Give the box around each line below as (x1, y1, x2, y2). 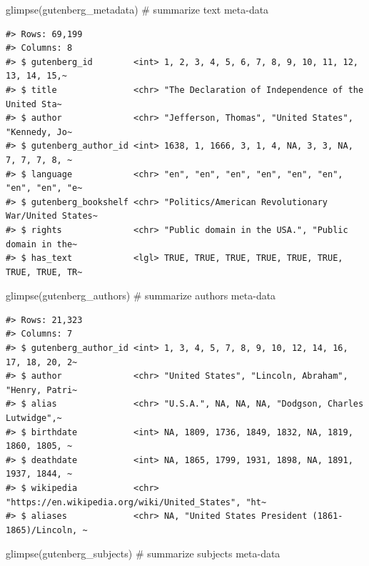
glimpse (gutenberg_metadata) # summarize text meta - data (6, 2, 269, 16)
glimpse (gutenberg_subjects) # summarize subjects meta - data (6, 546, 280, 561)
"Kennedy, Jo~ (6, 126, 73, 137)
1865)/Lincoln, (6, 525, 78, 535)
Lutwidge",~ (6, 413, 62, 424)
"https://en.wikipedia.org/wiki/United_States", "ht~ (6, 497, 267, 507)
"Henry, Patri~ (6, 384, 78, 395)
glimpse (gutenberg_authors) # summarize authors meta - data (6, 288, 276, 303)
